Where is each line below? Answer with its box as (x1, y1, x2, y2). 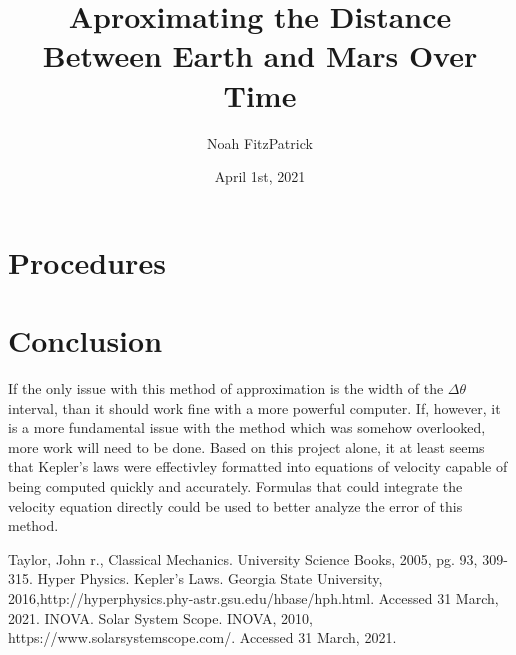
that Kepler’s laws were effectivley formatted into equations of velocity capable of (8, 456, 508, 477)
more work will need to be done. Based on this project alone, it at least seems (8, 436, 485, 457)
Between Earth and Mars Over (42, 35, 478, 76)
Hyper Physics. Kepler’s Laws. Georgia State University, (37, 568, 383, 589)
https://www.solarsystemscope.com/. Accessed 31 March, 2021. (8, 627, 397, 648)
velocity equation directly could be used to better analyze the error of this (8, 495, 463, 516)
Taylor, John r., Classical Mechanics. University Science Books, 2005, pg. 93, (8, 548, 478, 569)
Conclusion (8, 320, 163, 361)
